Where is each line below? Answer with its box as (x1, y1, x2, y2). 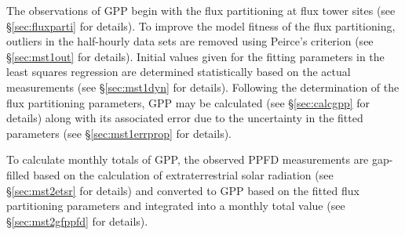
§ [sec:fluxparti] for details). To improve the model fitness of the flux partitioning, (6, 17, 396, 34)
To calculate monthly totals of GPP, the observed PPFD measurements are (6, 151, 369, 168)
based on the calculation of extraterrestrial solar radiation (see (33, 166, 334, 183)
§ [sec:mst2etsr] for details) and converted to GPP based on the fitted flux (6, 182, 359, 198)
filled (6, 166, 30, 183)
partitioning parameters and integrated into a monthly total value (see (6, 197, 345, 214)
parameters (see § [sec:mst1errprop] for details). (6, 125, 232, 141)
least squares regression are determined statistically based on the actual (6, 63, 351, 80)
